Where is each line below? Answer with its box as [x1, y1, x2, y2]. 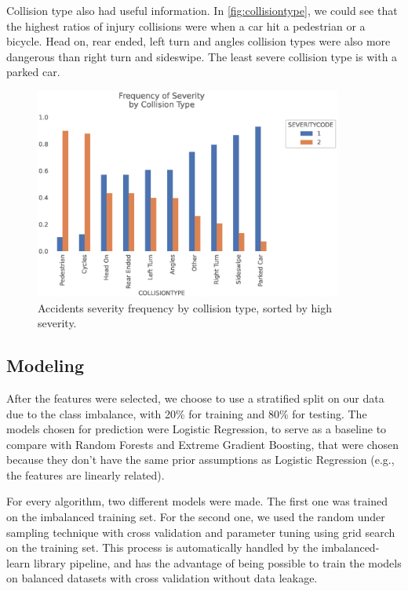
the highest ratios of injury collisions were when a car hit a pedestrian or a [6, 17, 366, 34]
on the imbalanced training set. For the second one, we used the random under [6, 509, 385, 525]
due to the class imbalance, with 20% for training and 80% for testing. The [6, 405, 367, 421]
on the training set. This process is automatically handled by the [6, 539, 319, 556]
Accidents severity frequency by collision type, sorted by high [38, 299, 332, 316]
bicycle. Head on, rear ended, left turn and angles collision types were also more [6, 33, 391, 49]
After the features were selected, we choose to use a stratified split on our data [6, 389, 384, 406]
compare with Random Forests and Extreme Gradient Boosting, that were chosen [6, 436, 399, 452]
